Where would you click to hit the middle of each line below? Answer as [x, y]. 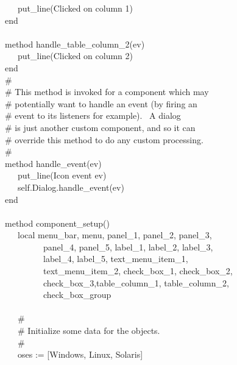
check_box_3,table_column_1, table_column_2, [136, 282]
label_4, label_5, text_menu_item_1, [115, 259]
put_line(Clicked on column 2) [75, 56]
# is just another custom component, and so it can [100, 127]
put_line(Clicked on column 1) [75, 8]
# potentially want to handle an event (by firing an [101, 103]
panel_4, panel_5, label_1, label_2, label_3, [128, 246]
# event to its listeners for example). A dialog [93, 115]
